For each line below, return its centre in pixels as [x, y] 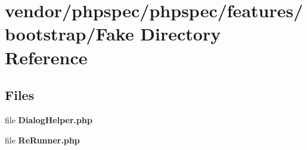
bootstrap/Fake [69, 34]
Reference [46, 57]
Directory [181, 34]
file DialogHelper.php [49, 119]
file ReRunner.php [42, 140]
